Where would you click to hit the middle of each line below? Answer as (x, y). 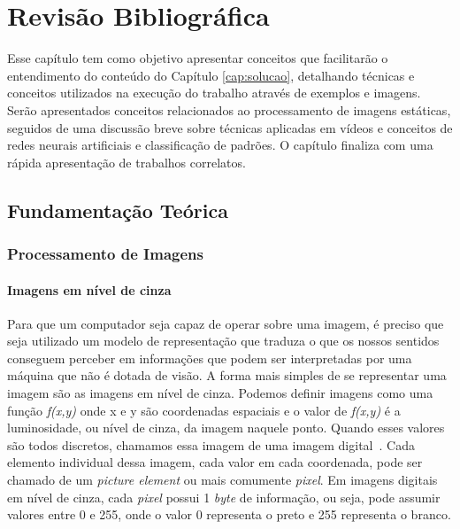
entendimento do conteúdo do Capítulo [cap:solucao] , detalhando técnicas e (211, 75)
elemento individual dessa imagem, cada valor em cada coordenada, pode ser (215, 462)
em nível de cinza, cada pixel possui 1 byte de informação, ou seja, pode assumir (224, 497)
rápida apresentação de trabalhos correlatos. (126, 162)
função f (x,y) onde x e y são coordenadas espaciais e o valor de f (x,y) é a (204, 410)
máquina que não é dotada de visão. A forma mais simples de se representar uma (227, 375)
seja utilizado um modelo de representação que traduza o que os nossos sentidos (223, 341)
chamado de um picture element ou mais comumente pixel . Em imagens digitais (222, 480)
